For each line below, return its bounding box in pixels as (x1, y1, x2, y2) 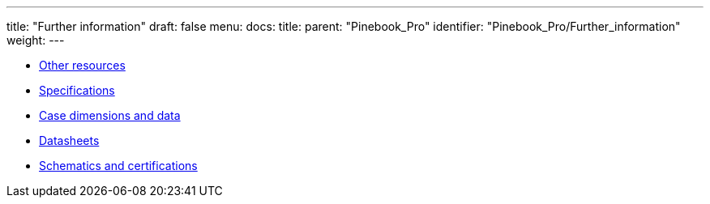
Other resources (39, 58, 126, 72)
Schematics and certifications (39, 159, 198, 172)
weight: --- (6, 33, 65, 47)
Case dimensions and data (39, 108, 181, 122)
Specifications (39, 83, 115, 97)
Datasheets (39, 134, 100, 147)
